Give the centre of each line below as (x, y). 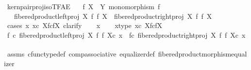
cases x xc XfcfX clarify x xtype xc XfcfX (85, 25)
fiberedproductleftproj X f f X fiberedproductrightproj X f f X (113, 16)
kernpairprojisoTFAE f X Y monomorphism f (84, 6)
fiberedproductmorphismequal (202, 53)
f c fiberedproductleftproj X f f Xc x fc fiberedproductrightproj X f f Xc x (126, 35)
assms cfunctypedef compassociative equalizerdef (81, 53)
